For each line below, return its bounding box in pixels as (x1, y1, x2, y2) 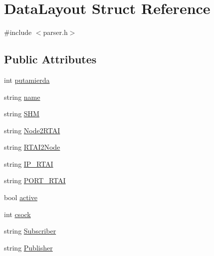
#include (4, 27, 32, 37)
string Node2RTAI (4, 125, 60, 135)
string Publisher (4, 242, 53, 253)
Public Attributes (4, 51, 97, 67)
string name (4, 91, 40, 102)
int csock (4, 209, 31, 219)
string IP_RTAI (4, 158, 53, 169)
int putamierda (4, 74, 50, 85)
